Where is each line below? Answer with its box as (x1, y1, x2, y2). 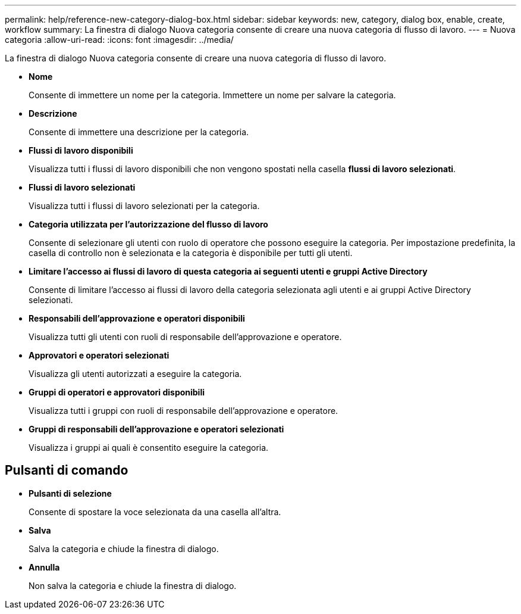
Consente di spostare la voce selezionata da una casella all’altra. (29, 506, 281, 517)
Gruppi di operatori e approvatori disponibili (29, 387, 205, 397)
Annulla (29, 562, 60, 572)
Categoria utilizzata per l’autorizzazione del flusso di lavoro (29, 219, 268, 229)
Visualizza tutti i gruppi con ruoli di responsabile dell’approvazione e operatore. (29, 406, 338, 416)
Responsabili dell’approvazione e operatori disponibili (29, 313, 245, 323)
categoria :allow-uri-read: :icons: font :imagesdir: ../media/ (5, 35, 234, 45)
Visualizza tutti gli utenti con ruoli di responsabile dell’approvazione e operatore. (29, 332, 342, 342)
